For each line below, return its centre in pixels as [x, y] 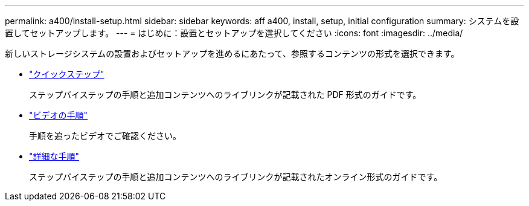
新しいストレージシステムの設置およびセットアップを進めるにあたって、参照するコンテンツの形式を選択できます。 [232, 53]
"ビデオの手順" [59, 115]
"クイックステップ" [67, 74]
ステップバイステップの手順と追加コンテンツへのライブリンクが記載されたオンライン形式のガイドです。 [236, 177]
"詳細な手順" [54, 156]
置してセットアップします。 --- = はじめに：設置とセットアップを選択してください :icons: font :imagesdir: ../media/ [234, 33]
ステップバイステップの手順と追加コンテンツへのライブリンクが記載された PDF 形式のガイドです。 [225, 95]
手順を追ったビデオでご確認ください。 [105, 136]
